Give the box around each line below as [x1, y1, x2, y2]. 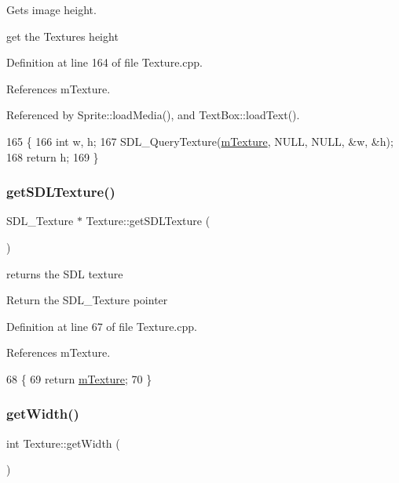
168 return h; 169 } [6, 148, 99, 165]
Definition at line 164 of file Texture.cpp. [6, 54, 203, 71]
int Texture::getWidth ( [6, 434, 120, 451]
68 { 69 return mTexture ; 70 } [6, 370, 152, 387]
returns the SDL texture [6, 265, 123, 281]
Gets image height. [6, 2, 97, 17]
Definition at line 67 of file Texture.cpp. [6, 318, 197, 334]
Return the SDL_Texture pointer [6, 292, 168, 308]
